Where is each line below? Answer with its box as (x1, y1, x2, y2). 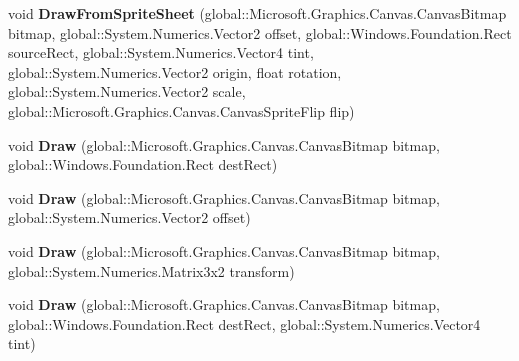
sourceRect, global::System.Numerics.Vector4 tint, (8, 42, 314, 63)
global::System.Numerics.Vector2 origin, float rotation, (8, 61, 342, 82)
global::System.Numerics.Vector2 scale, (8, 81, 246, 102)
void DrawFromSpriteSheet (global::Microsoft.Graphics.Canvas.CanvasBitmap (8, 3, 507, 23)
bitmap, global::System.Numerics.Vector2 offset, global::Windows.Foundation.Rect (8, 22, 512, 43)
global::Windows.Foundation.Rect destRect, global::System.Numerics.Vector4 (8, 313, 481, 334)
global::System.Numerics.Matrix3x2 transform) (8, 260, 295, 281)
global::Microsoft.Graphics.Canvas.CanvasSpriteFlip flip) (8, 100, 355, 121)
